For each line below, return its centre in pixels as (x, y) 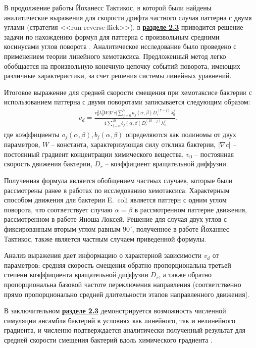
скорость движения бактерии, (48, 164)
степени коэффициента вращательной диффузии (76, 274)
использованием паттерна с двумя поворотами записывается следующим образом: (127, 102)
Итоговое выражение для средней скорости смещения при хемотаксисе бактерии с (128, 92)
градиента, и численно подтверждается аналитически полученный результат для (125, 330)
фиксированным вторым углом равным (62, 229)
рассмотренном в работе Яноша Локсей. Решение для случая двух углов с (116, 219)
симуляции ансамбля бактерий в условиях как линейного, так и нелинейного (120, 320)
